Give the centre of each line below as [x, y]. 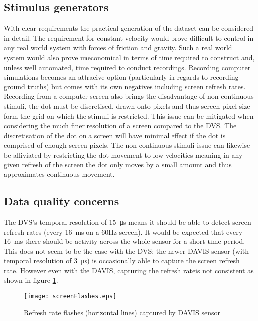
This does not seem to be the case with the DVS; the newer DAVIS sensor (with [127, 251]
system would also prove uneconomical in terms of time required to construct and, [129, 57]
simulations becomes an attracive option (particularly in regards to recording [121, 77]
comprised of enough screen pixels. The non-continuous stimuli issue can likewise [127, 145]
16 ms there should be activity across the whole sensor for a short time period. [125, 241]
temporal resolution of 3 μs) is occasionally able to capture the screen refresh [122, 261]
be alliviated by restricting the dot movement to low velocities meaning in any [123, 154]
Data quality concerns [62, 201]
